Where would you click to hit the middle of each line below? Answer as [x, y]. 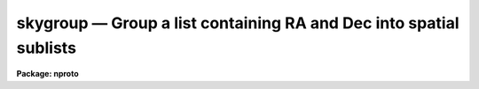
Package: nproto [47, 74]
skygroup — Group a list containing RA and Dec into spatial [238, 23]
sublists [47, 48]
